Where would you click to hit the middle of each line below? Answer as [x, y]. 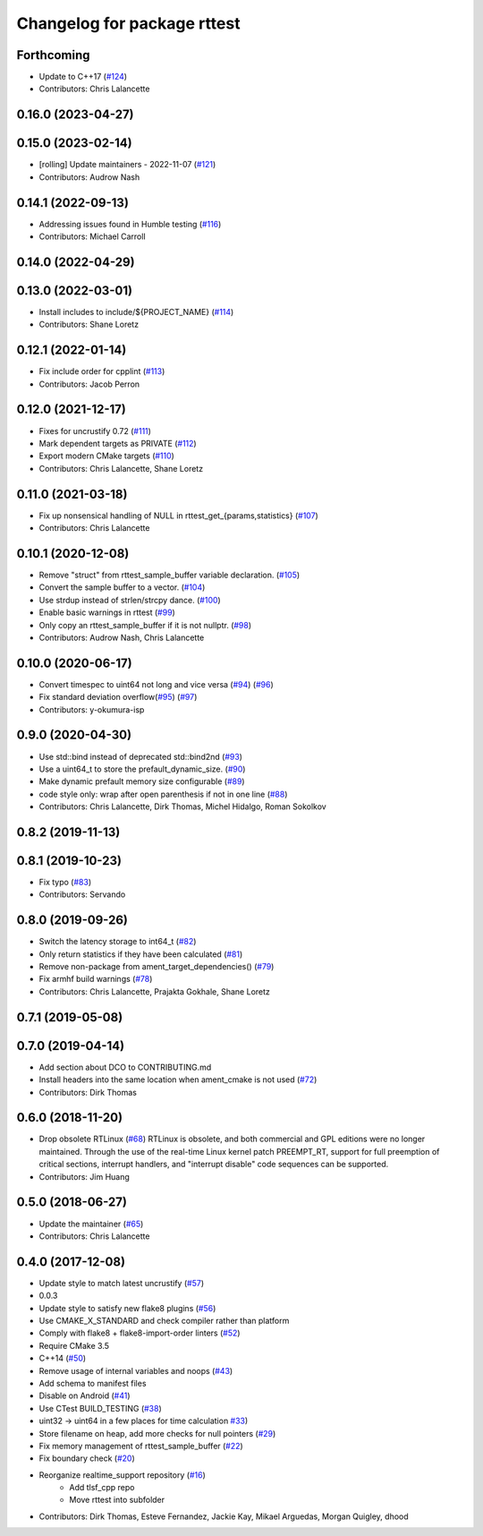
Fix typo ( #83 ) [65, 882]
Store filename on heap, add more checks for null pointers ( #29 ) [157, 1433]
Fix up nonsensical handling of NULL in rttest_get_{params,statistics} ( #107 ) [179, 516]
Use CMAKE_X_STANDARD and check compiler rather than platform [164, 1321]
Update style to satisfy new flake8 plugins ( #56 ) [127, 1308]
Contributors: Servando [82, 894]
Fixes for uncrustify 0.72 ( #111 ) [95, 431]
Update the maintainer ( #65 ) [91, 1224]
